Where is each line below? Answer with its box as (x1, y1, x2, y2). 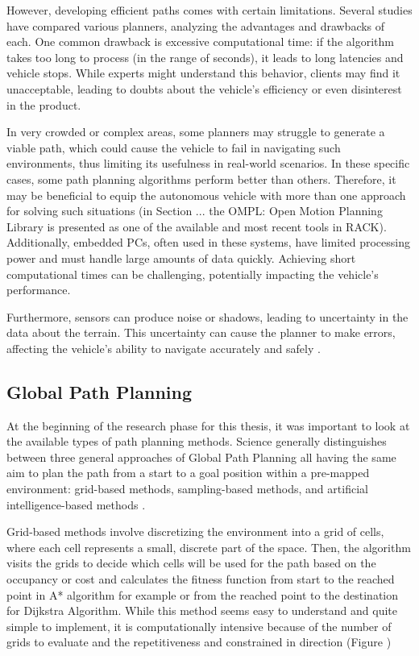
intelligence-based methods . (6, 496, 146, 513)
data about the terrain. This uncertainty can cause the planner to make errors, (6, 324, 396, 341)
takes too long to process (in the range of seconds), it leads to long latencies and (6, 48, 404, 65)
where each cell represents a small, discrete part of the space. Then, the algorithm (6, 538, 411, 555)
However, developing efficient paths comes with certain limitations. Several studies (6, 2, 413, 18)
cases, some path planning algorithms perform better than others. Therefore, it (6, 170, 396, 187)
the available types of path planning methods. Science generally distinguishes (6, 433, 387, 450)
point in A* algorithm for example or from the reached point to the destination (6, 586, 399, 603)
